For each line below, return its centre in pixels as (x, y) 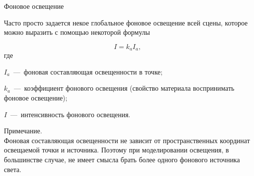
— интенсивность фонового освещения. (71, 114)
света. (13, 169)
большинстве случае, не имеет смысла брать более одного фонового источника (122, 159)
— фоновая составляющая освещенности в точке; (88, 71)
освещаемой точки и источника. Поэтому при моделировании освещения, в (116, 150)
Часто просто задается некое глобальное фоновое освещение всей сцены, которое (126, 22)
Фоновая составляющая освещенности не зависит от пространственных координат (127, 140)
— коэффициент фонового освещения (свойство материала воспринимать (124, 88)
